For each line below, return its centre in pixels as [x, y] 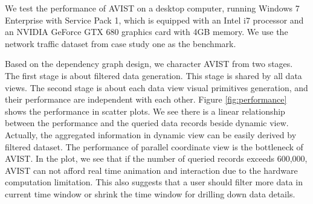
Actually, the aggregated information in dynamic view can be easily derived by [151, 134]
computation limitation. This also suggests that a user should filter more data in [154, 182]
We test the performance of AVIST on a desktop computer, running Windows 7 [152, 8]
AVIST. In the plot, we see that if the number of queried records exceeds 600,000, [156, 158]
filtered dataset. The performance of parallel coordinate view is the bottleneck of [154, 146]
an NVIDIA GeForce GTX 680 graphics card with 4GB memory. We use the [147, 32]
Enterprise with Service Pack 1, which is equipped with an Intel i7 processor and [154, 20]
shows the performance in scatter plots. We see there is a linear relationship [145, 111]
